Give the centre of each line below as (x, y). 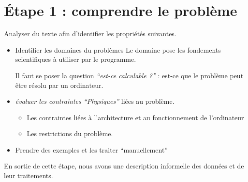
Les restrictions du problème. (70, 133)
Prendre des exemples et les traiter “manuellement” (91, 149)
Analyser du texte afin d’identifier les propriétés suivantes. (90, 34)
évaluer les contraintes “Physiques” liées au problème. (95, 101)
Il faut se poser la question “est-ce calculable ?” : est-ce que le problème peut (129, 75)
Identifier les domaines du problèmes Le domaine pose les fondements (118, 49)
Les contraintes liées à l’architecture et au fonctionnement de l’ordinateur (135, 117)
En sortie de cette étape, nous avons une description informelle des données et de (124, 166)
